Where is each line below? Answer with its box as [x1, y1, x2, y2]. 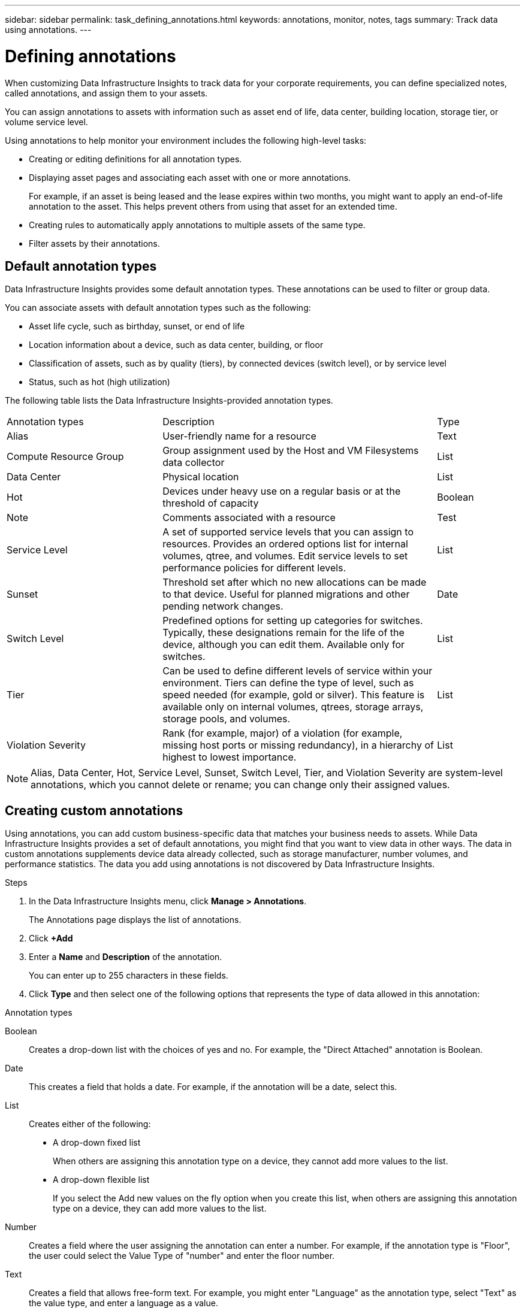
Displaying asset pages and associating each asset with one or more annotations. [29, 172, 351, 183]
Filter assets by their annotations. [29, 238, 160, 249]
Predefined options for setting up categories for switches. [162, 614, 423, 627]
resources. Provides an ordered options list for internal [162, 538, 408, 550]
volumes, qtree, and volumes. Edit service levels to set [162, 550, 408, 562]
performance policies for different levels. [162, 562, 346, 574]
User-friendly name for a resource [162, 430, 316, 443]
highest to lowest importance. [162, 751, 297, 764]
